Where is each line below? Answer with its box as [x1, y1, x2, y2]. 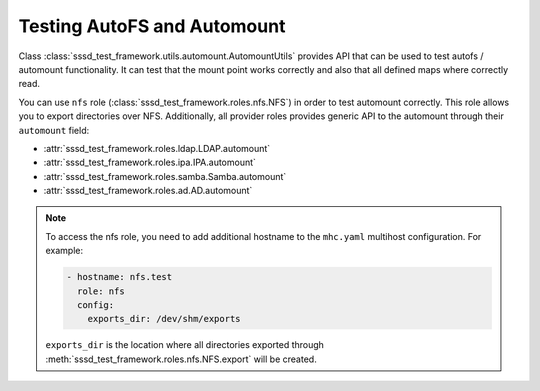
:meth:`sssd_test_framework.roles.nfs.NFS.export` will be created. [45, 353, 317, 365]
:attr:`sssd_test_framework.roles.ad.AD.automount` [43, 185, 253, 197]
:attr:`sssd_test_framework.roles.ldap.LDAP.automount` [43, 142, 271, 154]
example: [45, 245, 84, 257]
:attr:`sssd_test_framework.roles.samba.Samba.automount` [43, 170, 287, 182]
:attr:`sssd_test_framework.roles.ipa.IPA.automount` [43, 156, 257, 169]
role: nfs [76, 285, 125, 297]
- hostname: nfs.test [66, 271, 173, 283]
